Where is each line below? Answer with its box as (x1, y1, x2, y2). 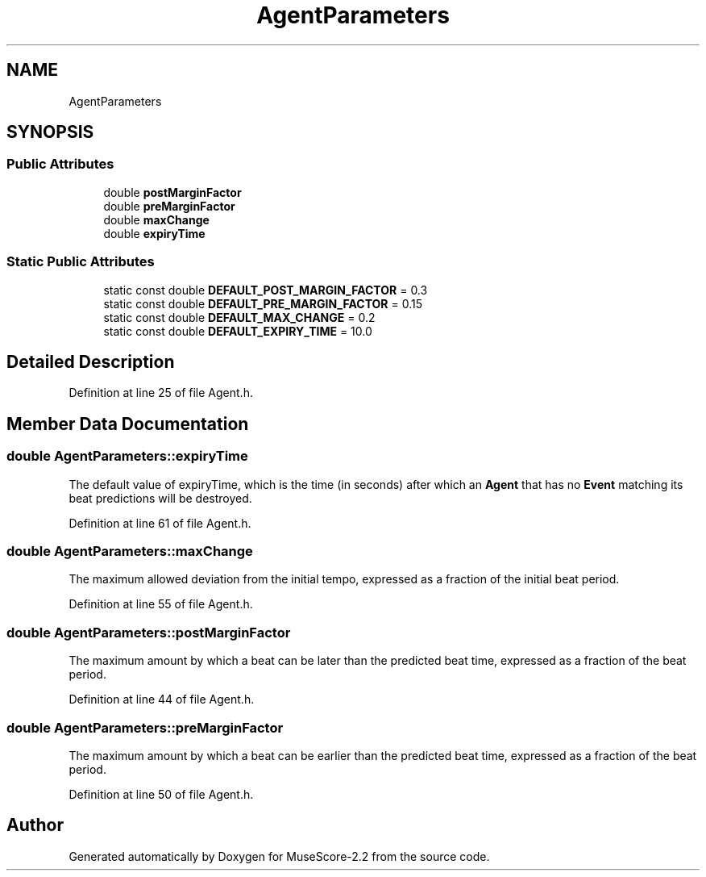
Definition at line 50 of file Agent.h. (69, 787, 254, 801)
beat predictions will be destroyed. (69, 491, 252, 505)
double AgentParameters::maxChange (6, 543, 253, 559)
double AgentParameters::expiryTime (6, 448, 248, 465)
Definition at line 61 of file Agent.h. (69, 516, 251, 530)
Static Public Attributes (6, 253, 155, 270)
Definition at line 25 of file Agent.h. (69, 386, 253, 400)
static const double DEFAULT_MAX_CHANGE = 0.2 (103, 310, 376, 324)
